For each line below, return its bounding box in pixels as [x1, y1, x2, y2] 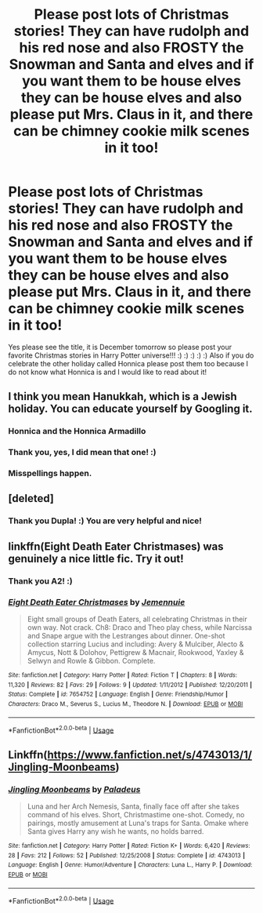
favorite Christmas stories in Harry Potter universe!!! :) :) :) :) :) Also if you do [8, 351, 254, 360]
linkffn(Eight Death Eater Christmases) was [8, 540, 225, 553]
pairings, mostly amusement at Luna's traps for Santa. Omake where [27, 818, 249, 828]
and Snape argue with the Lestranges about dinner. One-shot [27, 631, 225, 641]
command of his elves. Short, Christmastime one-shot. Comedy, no [27, 809, 245, 819]
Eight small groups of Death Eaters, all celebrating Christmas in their [27, 614, 248, 624]
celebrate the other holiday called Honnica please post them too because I [8, 358, 249, 368]
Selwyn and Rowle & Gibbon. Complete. [27, 657, 156, 666]
